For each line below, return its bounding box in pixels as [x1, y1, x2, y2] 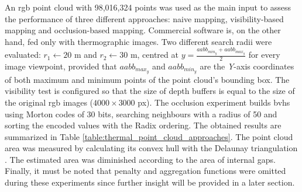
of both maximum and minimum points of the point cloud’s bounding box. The [5, 73, 290, 85]
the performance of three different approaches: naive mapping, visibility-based [5, 12, 284, 25]
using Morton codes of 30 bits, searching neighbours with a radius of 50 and [5, 107, 277, 120]
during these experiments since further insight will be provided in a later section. [5, 176, 295, 188]
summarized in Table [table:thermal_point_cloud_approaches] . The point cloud [5, 130, 293, 142]
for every [248, 48, 280, 61]
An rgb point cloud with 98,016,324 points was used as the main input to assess [5, 1, 291, 13]
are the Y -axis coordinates [200, 60, 294, 72]
